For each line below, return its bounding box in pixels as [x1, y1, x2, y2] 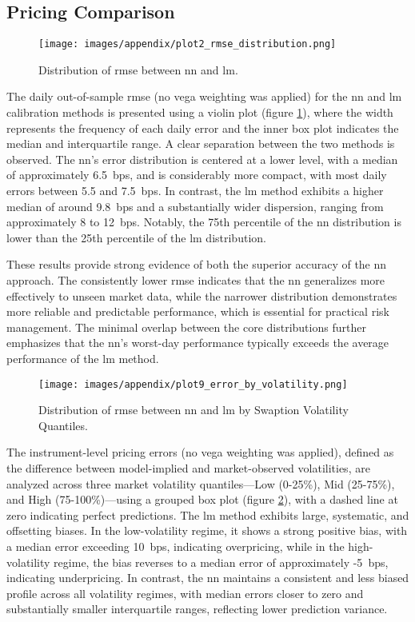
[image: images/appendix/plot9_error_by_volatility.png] [38, 378, 348, 390]
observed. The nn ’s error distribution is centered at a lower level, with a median [6, 150, 398, 167]
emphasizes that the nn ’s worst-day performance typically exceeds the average [6, 334, 389, 351]
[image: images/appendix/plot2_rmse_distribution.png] [38, 38, 337, 50]
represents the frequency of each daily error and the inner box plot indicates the [6, 119, 399, 136]
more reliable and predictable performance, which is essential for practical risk [6, 303, 389, 320]
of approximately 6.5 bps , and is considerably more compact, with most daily [6, 166, 387, 183]
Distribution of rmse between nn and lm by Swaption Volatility [38, 401, 349, 418]
